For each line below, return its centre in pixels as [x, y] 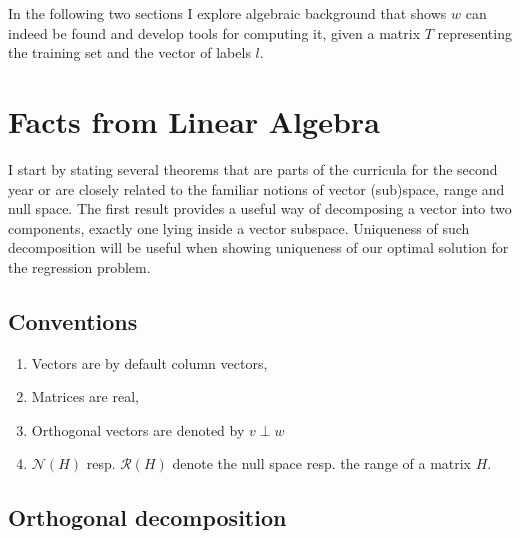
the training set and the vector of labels [129, 52]
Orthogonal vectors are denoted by [138, 429]
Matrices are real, [85, 396]
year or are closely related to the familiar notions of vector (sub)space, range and [256, 188]
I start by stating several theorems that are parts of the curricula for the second [253, 168]
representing [474, 32]
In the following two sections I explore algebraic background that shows [227, 13]
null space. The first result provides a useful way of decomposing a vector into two [260, 208]
